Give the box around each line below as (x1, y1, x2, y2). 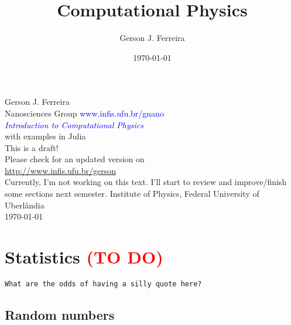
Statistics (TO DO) (5, 245, 163, 269)
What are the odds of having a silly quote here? (5, 279, 202, 288)
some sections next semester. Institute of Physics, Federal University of (5, 187, 259, 200)
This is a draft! (5, 141, 59, 153)
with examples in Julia (5, 130, 86, 142)
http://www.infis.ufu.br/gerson (5, 164, 117, 176)
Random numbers (5, 306, 115, 324)
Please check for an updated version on (5, 153, 145, 165)
